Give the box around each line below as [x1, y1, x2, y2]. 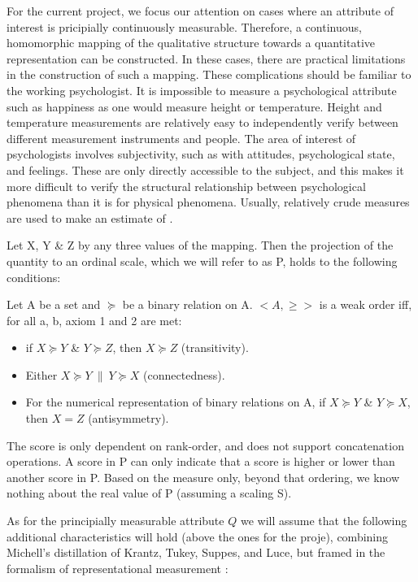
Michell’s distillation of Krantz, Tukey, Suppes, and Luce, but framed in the [7, 544, 385, 561]
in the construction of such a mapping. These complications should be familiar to [7, 66, 411, 83]
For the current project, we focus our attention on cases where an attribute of [7, 2, 394, 19]
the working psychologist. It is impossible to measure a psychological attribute [7, 81, 397, 98]
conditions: [7, 268, 61, 285]
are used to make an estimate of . [7, 209, 173, 226]
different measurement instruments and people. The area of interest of [7, 129, 356, 146]
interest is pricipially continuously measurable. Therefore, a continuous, [7, 18, 362, 35]
